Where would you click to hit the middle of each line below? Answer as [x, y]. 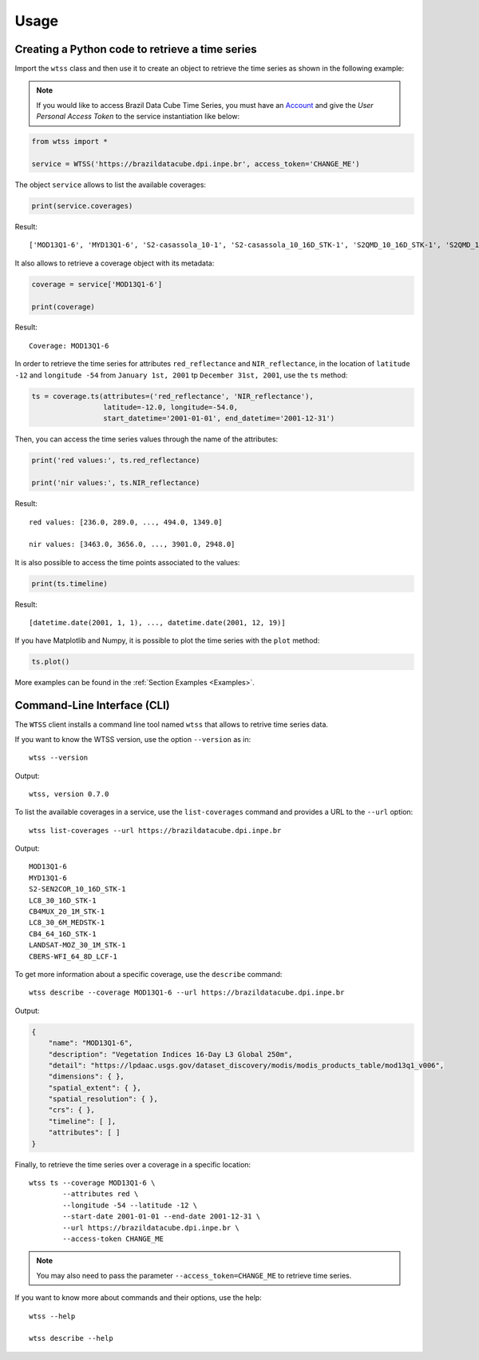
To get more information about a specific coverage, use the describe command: [148, 974]
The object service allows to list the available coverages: [111, 185]
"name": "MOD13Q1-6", [91, 1043]
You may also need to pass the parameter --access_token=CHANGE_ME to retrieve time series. [194, 1275]
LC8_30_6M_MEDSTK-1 [67, 923]
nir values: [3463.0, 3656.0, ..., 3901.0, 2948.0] [132, 544]
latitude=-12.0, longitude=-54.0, [170, 407]
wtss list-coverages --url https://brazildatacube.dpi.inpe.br [155, 830]
